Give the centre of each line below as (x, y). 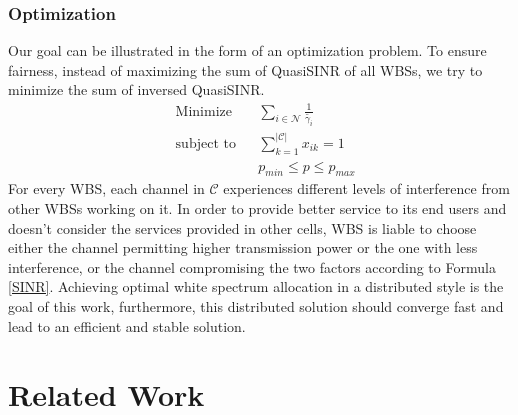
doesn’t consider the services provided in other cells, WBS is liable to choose (242, 227)
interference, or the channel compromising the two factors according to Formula (252, 266)
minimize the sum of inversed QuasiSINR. (136, 89)
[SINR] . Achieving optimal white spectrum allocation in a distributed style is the (256, 286)
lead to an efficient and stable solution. (127, 325)
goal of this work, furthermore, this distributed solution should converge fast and (256, 306)
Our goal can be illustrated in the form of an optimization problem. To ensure (247, 50)
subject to (205, 143)
